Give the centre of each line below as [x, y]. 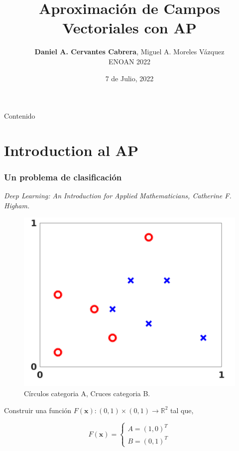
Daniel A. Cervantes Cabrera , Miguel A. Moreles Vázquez [129, 52]
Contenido [20, 116]
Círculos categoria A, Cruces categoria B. [87, 393]
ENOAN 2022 [129, 61]
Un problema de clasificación [63, 177]
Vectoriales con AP [129, 28]
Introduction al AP [71, 150]
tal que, [182, 410]
